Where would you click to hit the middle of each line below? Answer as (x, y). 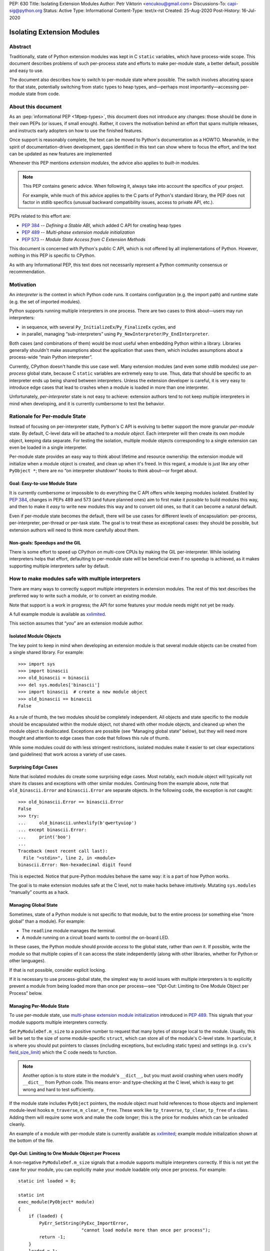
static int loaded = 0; (47, 1181)
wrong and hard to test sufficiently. (59, 1089)
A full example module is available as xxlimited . (58, 614)
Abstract (20, 47)
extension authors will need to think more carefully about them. (74, 530)
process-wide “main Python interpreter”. (51, 357)
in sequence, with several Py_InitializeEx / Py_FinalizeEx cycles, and (99, 327)
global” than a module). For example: (47, 921)
